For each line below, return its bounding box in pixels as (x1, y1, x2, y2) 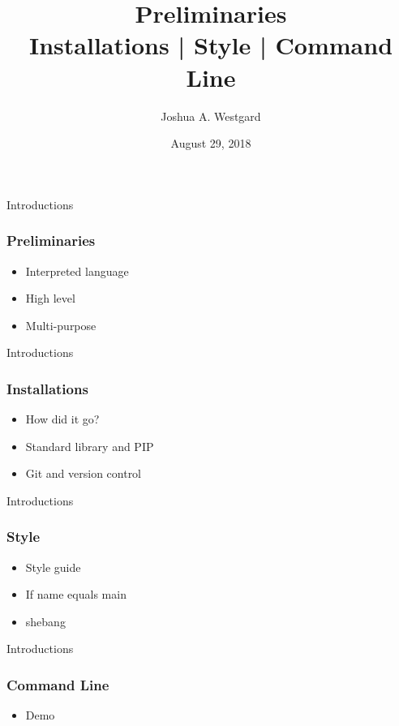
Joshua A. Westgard (161, 107, 261, 124)
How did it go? (25, 410, 100, 427)
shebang (25, 612, 66, 629)
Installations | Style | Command (28, 28, 393, 62)
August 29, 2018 (170, 135, 251, 152)
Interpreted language (25, 262, 129, 279)
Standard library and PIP (25, 437, 154, 454)
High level (25, 290, 75, 307)
